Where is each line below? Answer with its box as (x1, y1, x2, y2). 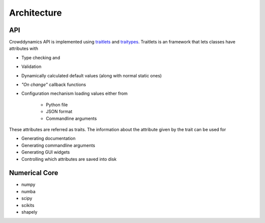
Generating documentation (21, 135, 76, 141)
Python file (46, 102, 68, 108)
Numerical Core (9, 169, 58, 177)
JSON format (46, 109, 73, 114)
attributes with (9, 45, 39, 51)
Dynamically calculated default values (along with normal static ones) (21, 72, 162, 78)
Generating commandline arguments (21, 142, 96, 148)
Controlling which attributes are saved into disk (21, 156, 117, 162)
